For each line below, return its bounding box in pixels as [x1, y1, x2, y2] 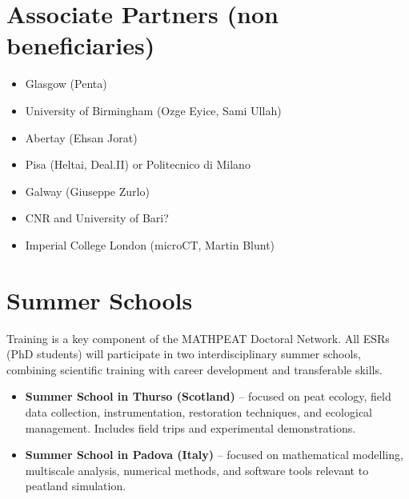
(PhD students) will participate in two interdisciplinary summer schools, [6, 345, 361, 362]
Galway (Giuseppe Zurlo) [25, 182, 150, 199]
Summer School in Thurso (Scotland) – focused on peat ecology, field [25, 388, 391, 405]
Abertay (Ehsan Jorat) [25, 129, 138, 146]
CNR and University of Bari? [25, 210, 169, 226]
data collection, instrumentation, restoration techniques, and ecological [25, 403, 372, 420]
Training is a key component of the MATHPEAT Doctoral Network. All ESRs [6, 329, 390, 346]
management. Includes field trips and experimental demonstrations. [25, 419, 356, 436]
